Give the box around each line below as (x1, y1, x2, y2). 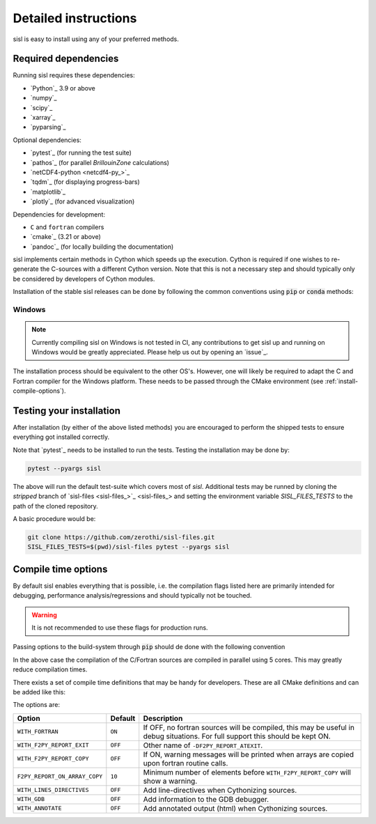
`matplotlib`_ (30, 187, 66, 196)
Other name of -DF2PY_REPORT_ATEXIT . (143, 740, 263, 750)
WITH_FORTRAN (17, 728, 58, 736)
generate (13, 265, 39, 273)
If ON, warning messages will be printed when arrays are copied (143, 749, 354, 759)
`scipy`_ (30, 103, 53, 111)
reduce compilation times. (13, 665, 88, 674)
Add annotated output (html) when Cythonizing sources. (143, 803, 328, 813)
